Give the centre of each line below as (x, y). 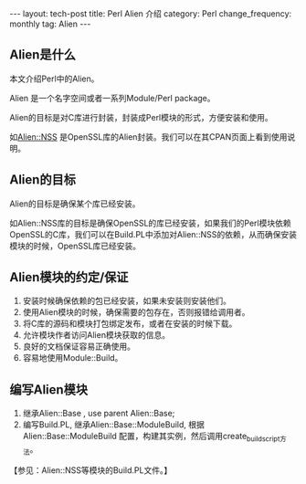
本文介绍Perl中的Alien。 (54, 79)
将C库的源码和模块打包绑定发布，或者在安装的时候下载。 (130, 324)
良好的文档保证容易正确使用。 (79, 347)
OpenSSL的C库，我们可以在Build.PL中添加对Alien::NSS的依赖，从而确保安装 (153, 234)
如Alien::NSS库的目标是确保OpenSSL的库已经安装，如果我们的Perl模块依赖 (150, 223)
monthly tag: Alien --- (50, 24)
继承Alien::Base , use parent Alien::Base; (99, 414)
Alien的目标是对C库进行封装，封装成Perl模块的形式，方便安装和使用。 (142, 117)
